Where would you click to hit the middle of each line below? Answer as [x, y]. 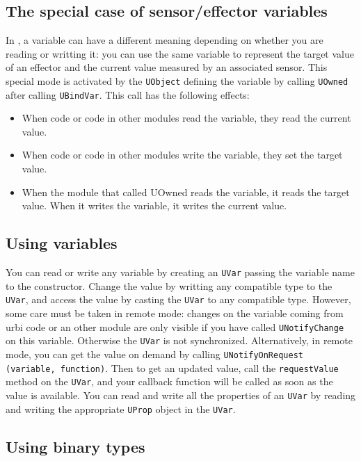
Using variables [62, 243]
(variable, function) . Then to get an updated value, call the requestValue [172, 367]
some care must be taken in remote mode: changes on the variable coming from [175, 313]
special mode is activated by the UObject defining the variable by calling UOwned [177, 80]
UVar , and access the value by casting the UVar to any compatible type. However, [178, 299]
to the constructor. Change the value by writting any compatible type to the [169, 285]
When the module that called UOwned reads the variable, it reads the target [186, 192]
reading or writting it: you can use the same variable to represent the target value [180, 53]
